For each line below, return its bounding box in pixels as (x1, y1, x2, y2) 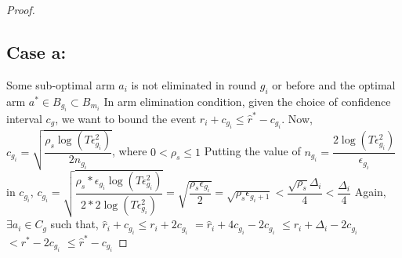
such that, (50, 216, 99, 232)
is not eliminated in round (131, 76, 257, 93)
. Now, (281, 111, 313, 126)
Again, (354, 184, 386, 200)
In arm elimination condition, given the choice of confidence (103, 93, 391, 109)
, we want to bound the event (55, 111, 197, 126)
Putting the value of (204, 143, 301, 159)
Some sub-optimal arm (6, 76, 115, 93)
